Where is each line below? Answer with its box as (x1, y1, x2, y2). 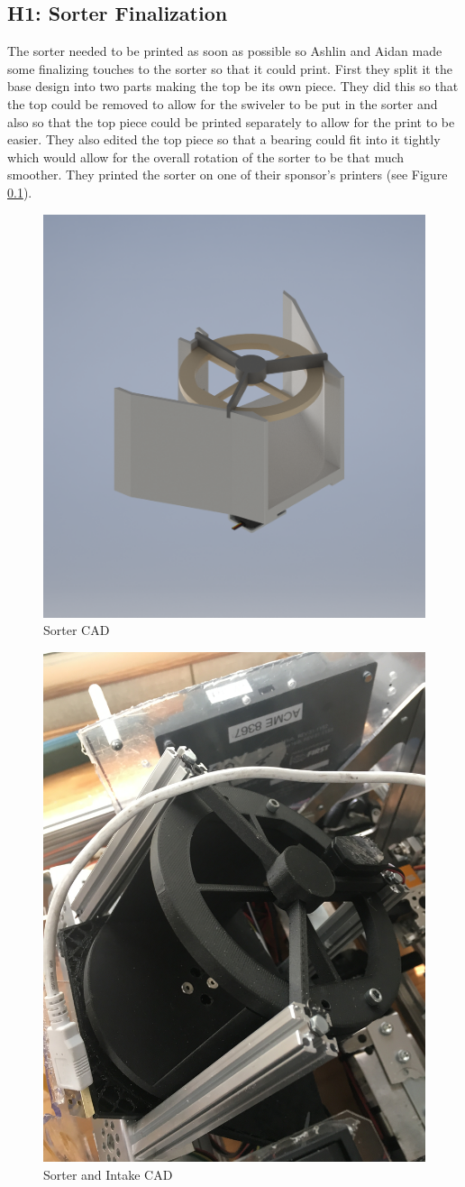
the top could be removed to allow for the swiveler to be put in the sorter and (7, 94, 438, 113)
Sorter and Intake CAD (43, 1164, 173, 1183)
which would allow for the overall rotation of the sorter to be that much (7, 147, 405, 166)
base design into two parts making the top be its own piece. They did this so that (7, 77, 459, 96)
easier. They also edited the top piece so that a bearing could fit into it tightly (7, 130, 441, 149)
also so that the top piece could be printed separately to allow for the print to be (7, 112, 455, 131)
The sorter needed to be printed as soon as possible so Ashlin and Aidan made (7, 41, 442, 60)
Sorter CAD (43, 621, 110, 640)
